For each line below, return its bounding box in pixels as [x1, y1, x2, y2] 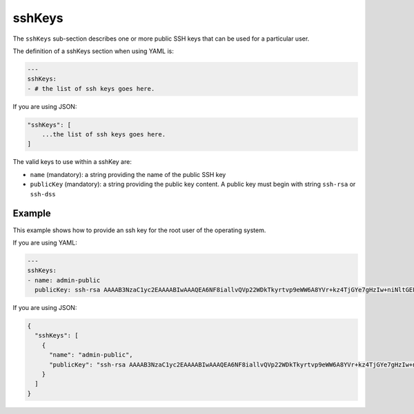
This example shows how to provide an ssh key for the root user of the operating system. [12, 226, 266, 234]
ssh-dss [30, 190, 57, 198]
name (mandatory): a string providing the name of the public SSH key [30, 170, 226, 178]
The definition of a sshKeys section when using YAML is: [12, 47, 174, 55]
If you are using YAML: [12, 238, 77, 247]
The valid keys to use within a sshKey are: [12, 158, 132, 166]
